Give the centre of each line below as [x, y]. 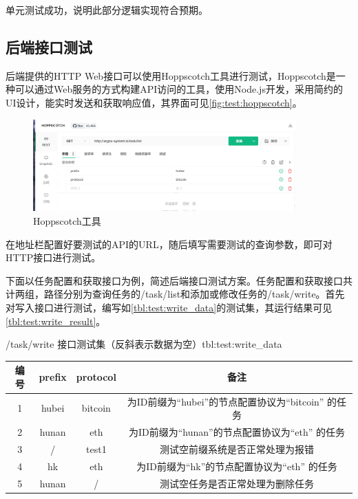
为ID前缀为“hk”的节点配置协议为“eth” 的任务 [237, 466]
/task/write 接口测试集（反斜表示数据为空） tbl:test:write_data [144, 344]
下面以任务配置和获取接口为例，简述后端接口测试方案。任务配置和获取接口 [174, 280]
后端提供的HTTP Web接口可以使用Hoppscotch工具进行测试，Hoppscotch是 [171, 75]
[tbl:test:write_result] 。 [56, 321]
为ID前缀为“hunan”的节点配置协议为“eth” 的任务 [236, 432]
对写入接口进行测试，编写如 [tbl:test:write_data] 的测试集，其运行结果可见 [169, 307]
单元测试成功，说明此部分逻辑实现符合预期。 [107, 10]
